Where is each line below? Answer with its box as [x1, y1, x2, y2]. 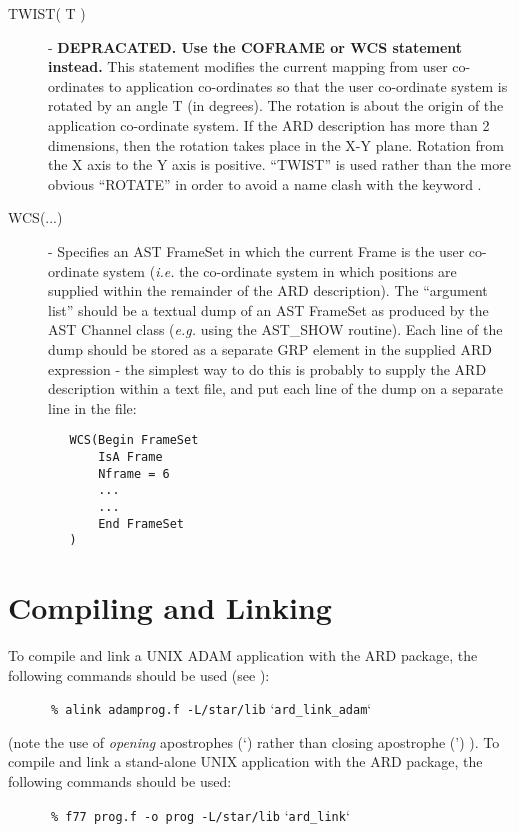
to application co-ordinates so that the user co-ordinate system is [108, 75, 508, 96]
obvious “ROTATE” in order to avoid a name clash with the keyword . [48, 173, 482, 194]
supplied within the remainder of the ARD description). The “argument [48, 280, 488, 301]
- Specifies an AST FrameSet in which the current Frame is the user [48, 240, 465, 261]
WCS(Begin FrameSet [69, 433, 199, 448]
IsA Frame [98, 449, 163, 464]
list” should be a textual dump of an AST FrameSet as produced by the [48, 299, 489, 320]
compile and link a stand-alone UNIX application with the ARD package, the [8, 751, 483, 772]
